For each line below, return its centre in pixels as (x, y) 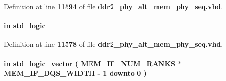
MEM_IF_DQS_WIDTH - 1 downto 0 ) (75, 73)
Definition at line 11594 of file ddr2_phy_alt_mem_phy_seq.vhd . (113, 6)
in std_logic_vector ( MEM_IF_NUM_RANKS (90, 63)
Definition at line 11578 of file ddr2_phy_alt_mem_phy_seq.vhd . (113, 44)
